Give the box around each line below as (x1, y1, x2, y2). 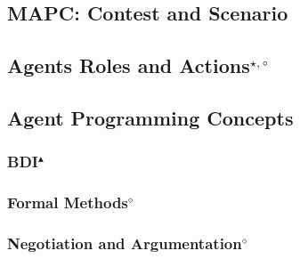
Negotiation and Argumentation (7, 231, 242, 254)
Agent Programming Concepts (7, 103, 294, 131)
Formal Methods (7, 191, 128, 214)
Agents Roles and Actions (7, 52, 250, 79)
